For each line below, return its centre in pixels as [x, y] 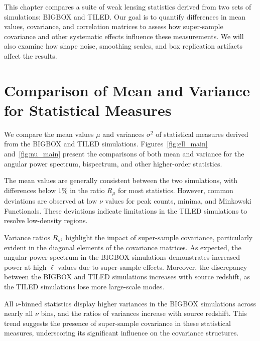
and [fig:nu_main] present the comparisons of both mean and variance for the [124, 154]
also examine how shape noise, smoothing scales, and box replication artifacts [123, 46]
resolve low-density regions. [46, 220]
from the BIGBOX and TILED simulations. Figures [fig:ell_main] [106, 144]
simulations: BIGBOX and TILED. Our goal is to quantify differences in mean [125, 16]
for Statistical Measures [88, 110]
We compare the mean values [49, 134]
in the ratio [87, 190]
